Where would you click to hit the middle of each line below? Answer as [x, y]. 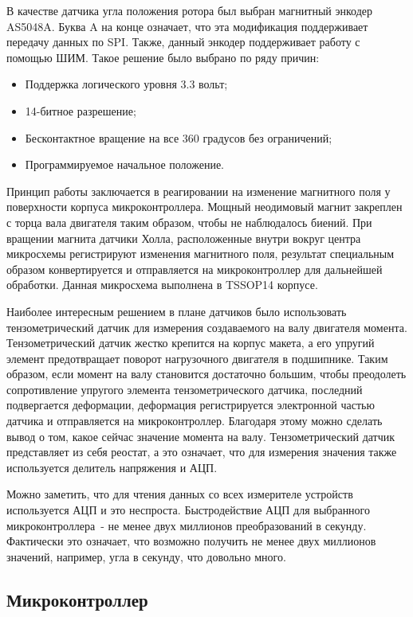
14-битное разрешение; [81, 110]
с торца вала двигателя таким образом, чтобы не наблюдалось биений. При [189, 222]
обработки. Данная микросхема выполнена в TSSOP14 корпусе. [162, 285]
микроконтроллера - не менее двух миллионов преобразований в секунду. [187, 525]
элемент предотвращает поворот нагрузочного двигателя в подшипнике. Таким [197, 358]
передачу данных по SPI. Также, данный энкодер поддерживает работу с [183, 42]
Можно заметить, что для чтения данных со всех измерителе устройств [180, 494]
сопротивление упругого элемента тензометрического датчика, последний [185, 389]
